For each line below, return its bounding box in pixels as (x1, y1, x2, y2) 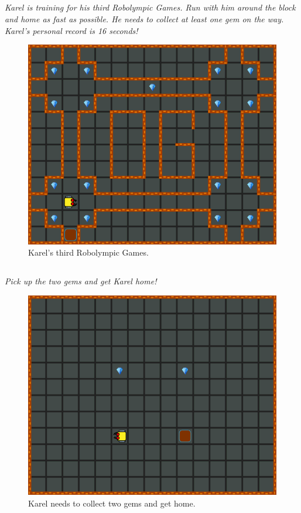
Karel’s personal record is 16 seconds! (5, 24, 138, 36)
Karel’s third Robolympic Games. (28, 246, 149, 259)
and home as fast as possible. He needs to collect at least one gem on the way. (5, 12, 284, 25)
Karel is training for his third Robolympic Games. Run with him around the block (5, 1, 296, 13)
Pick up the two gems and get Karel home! (5, 275, 157, 287)
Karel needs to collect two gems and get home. (28, 497, 196, 509)
